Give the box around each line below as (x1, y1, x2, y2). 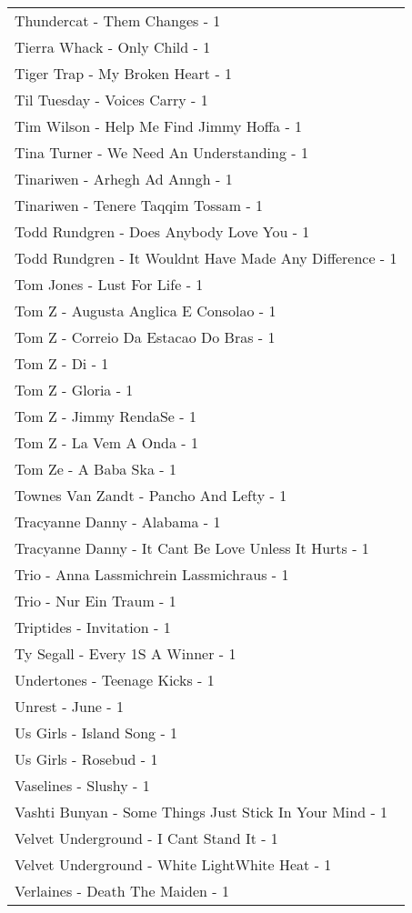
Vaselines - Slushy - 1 (15, 775, 150, 796)
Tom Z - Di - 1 (15, 353, 109, 374)
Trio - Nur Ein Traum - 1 (15, 590, 176, 611)
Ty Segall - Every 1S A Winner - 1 (15, 643, 236, 664)
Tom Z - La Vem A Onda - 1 (15, 432, 198, 453)
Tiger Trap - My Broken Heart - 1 (15, 63, 233, 84)
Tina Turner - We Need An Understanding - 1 (15, 142, 308, 163)
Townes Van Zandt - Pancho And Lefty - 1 (15, 485, 287, 506)
